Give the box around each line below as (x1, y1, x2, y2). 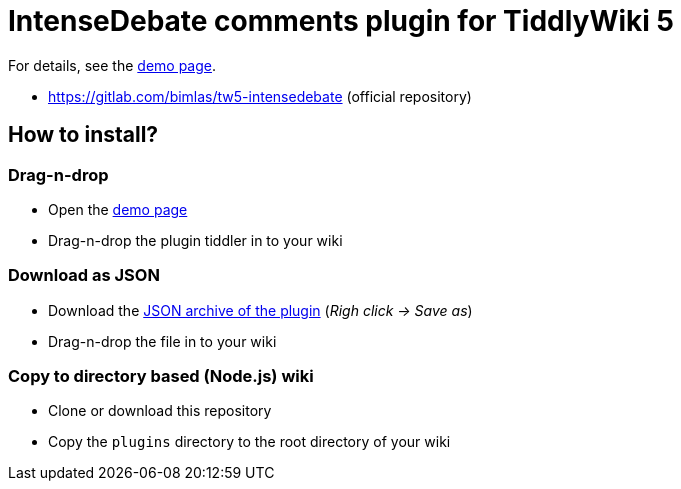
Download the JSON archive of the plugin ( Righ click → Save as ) (48, 301, 473, 319)
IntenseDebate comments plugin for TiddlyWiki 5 (8, 4, 674, 38)
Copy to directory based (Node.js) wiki (8, 366, 314, 387)
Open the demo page (48, 200, 188, 218)
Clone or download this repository (48, 402, 272, 420)
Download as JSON (8, 265, 160, 286)
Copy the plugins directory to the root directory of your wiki (48, 433, 451, 451)
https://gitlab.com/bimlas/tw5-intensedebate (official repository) (48, 87, 472, 105)
